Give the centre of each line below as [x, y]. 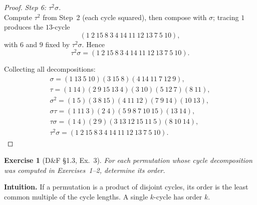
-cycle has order [178, 196]
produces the [24, 27]
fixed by [58, 44]
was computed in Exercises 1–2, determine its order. [85, 170]
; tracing [226, 17]
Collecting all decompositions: [50, 69]
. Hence [93, 44]
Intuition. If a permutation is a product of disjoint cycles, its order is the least [126, 187]
